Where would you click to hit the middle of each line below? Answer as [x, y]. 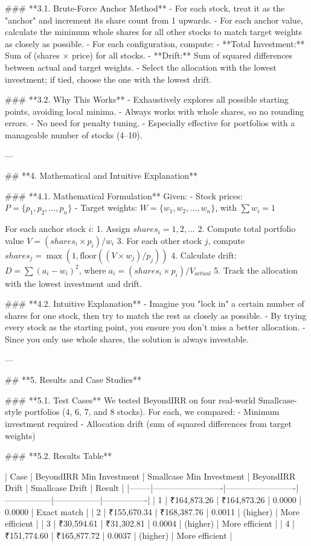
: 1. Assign [111, 229]
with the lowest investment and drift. [73, 283]
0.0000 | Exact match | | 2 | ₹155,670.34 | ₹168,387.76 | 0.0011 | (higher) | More [152, 511]
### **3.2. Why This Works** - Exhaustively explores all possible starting [147, 99]
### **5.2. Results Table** [59, 456]
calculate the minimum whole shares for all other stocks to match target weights [154, 32]
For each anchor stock [45, 229]
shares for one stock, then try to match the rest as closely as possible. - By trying [156, 315]
